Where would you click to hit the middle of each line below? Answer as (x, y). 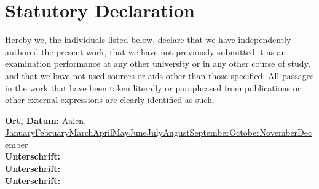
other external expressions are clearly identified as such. (110, 100)
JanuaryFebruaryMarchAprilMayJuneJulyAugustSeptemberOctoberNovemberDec (159, 132)
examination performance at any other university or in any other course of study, (158, 64)
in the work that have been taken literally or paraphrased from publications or (153, 87)
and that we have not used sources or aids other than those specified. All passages (159, 75)
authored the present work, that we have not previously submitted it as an (146, 51)
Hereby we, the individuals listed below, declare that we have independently (148, 40)
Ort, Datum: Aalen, (46, 120)
